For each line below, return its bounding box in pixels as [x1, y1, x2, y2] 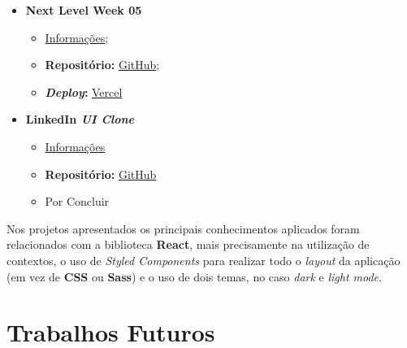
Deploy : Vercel [45, 83, 123, 100]
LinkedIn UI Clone [25, 111, 134, 128]
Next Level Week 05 [25, 2, 142, 18]
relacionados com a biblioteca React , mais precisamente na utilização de [6, 236, 370, 253]
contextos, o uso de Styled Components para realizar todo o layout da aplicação [6, 251, 401, 268]
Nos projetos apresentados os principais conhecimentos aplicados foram [6, 220, 360, 237]
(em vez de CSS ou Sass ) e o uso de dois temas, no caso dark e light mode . [6, 268, 382, 285]
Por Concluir [45, 193, 110, 210]
